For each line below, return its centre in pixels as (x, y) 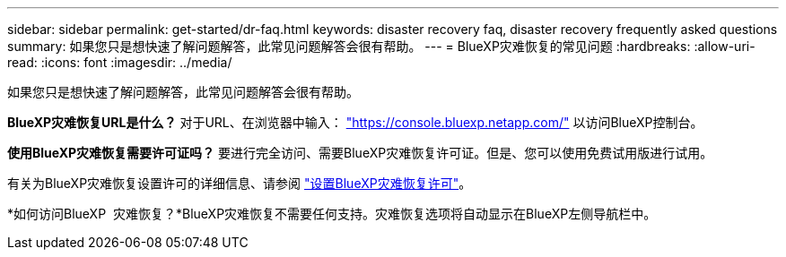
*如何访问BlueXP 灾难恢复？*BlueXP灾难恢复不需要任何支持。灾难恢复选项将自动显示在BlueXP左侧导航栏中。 (332, 214)
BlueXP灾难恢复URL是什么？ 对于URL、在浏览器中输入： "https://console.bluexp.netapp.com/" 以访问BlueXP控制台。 (355, 122)
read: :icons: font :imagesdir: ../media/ (120, 62)
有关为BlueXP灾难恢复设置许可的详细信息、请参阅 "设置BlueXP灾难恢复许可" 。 (240, 183)
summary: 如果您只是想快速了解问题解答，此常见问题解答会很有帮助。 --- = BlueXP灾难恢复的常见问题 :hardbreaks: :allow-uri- (381, 46)
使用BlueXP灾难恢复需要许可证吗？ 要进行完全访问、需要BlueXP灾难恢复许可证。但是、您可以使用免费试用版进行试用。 (360, 153)
